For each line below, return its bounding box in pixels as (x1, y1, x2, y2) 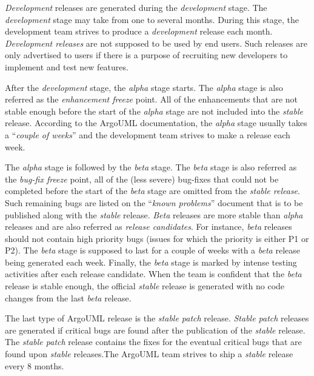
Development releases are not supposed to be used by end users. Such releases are (5, 36, 307, 49)
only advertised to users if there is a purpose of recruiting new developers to (5, 49, 288, 61)
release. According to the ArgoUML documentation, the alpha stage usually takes (5, 116, 307, 129)
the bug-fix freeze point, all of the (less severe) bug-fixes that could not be (5, 172, 279, 185)
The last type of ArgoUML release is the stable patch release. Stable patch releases (5, 312, 309, 324)
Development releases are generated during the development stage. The (5, 1, 267, 13)
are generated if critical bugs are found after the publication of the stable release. (5, 323, 306, 336)
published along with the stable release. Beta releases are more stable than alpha (5, 208, 303, 221)
